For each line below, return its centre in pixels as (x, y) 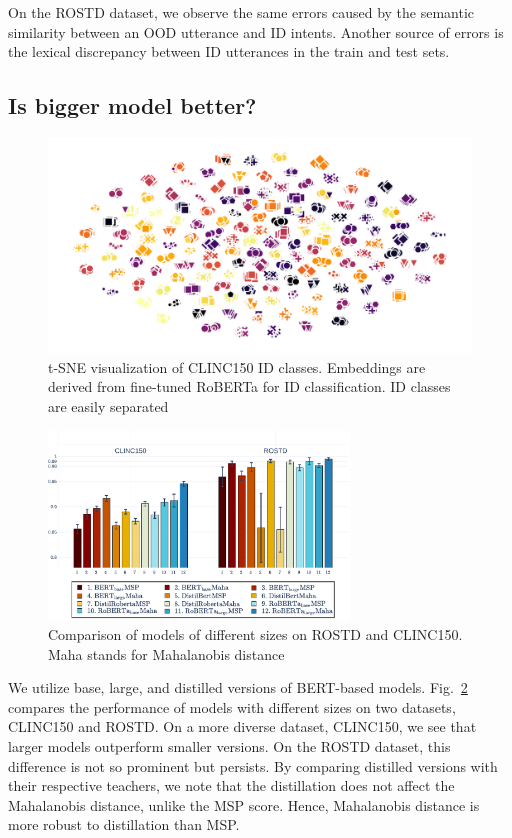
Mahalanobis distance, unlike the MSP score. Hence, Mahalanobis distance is (244, 804)
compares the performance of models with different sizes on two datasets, (232, 706)
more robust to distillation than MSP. (124, 824)
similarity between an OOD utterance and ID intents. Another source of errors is (256, 31)
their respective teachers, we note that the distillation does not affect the (231, 785)
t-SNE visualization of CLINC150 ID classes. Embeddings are (237, 366)
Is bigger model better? (132, 105)
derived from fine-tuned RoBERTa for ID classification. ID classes (249, 386)
